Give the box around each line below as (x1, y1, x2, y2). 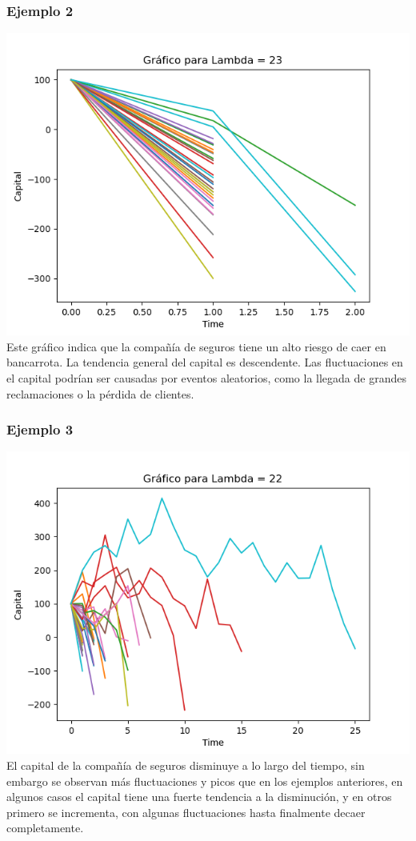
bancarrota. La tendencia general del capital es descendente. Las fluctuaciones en (6, 354, 403, 370)
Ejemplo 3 (6, 419, 74, 439)
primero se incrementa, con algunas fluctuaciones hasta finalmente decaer (6, 803, 366, 820)
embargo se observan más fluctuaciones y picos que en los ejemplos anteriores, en (6, 772, 403, 789)
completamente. (6, 819, 84, 836)
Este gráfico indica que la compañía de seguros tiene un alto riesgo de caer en (6, 338, 386, 354)
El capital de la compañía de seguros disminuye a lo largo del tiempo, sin (6, 757, 365, 773)
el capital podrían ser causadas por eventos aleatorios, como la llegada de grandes (6, 370, 406, 386)
